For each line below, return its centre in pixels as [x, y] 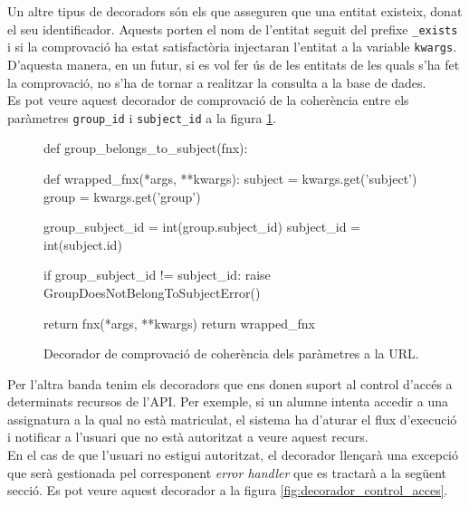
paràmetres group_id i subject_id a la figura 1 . [142, 117]
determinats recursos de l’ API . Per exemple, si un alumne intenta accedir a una [228, 401]
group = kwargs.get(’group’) [122, 196]
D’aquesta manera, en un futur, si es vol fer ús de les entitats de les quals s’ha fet [234, 64]
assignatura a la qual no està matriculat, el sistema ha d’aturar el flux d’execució [232, 419]
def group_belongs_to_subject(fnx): [146, 148]
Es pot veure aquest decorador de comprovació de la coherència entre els [208, 100]
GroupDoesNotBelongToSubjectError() [152, 292]
